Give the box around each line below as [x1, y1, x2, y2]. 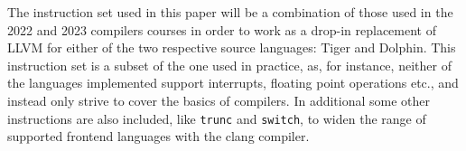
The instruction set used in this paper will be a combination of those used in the [7, 3, 453, 21]
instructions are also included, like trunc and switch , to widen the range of [7, 109, 426, 127]
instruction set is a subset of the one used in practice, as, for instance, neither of [7, 55, 452, 74]
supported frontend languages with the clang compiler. [7, 127, 310, 146]
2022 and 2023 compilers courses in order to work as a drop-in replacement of [7, 20, 436, 39]
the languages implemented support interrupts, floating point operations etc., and [7, 73, 459, 92]
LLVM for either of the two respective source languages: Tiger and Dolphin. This [7, 38, 456, 57]
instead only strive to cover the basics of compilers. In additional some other [7, 90, 431, 109]
